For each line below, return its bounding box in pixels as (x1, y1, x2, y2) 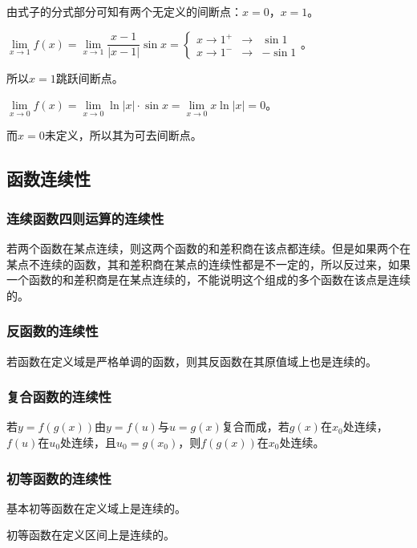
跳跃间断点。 (55, 69, 123, 86)
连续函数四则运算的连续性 (6, 208, 164, 228)
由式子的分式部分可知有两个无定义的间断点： (6, 3, 242, 19)
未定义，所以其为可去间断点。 (44, 127, 202, 144)
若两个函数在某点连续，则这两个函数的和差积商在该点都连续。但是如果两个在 (6, 240, 411, 256)
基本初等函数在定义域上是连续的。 (6, 499, 186, 516)
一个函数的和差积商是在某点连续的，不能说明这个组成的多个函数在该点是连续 (6, 271, 411, 288)
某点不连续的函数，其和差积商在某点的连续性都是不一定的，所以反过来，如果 (6, 255, 411, 272)
